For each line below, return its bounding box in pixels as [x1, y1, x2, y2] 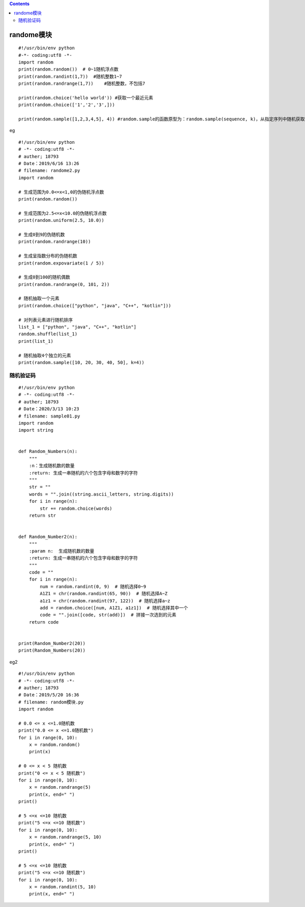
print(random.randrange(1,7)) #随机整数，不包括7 [18, 81, 145, 86]
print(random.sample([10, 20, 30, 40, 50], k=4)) [18, 360, 145, 365]
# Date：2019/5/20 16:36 [18, 692, 80, 698]
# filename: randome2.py [18, 168, 80, 174]
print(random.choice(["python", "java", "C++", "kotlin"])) [18, 303, 171, 308]
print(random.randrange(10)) [18, 239, 91, 245]
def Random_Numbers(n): [18, 448, 78, 455]
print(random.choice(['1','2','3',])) [18, 102, 115, 108]
